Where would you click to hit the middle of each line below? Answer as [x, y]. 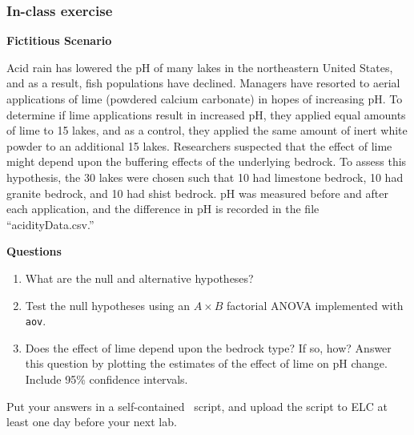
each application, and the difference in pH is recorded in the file [163, 209]
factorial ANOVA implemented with [315, 305]
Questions [34, 251]
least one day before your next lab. [92, 422]
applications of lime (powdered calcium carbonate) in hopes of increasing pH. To [205, 99]
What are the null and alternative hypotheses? [139, 278]
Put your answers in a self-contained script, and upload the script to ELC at [197, 406]
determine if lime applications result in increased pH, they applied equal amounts [206, 114]
